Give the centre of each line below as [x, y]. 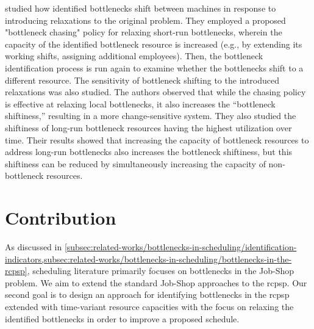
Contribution [61, 218]
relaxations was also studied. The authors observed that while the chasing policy [155, 92]
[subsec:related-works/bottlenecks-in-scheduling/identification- [180, 247]
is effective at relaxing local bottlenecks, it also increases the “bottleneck [140, 103]
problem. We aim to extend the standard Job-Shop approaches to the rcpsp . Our [156, 282]
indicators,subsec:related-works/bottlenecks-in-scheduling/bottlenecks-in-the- [148, 258]
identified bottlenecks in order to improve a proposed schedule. [122, 318]
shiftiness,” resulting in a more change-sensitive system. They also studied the [151, 116]
